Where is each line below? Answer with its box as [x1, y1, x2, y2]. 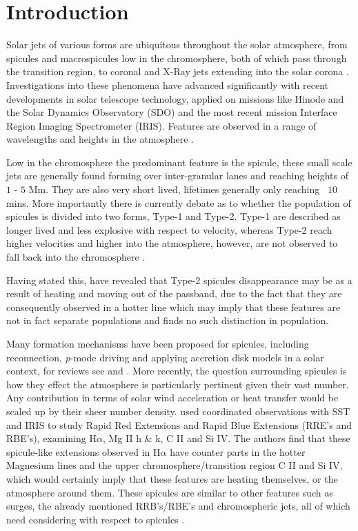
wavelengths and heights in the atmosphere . [6, 132, 195, 146]
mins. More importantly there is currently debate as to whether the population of [6, 195, 351, 210]
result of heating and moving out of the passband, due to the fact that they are [6, 286, 342, 301]
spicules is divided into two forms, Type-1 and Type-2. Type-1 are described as [6, 209, 341, 223]
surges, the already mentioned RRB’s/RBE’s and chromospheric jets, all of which [6, 499, 350, 513]
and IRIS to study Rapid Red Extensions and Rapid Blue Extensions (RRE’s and [6, 417, 352, 432]
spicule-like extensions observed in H [6, 444, 161, 459]
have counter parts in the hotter [170, 444, 306, 459]
